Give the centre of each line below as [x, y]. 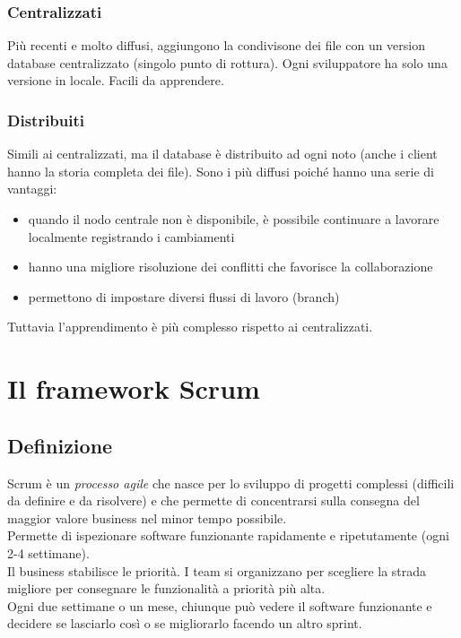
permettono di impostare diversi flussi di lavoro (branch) [184, 296]
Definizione [60, 445]
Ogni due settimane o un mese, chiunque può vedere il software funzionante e [220, 605]
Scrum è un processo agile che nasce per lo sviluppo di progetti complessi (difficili [231, 483]
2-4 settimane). [48, 552]
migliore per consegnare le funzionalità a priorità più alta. [166, 588]
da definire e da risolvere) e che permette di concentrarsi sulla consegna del [213, 500]
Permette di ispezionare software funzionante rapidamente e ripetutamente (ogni [228, 535]
